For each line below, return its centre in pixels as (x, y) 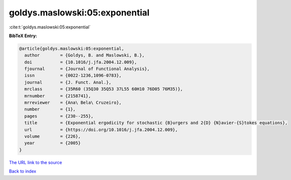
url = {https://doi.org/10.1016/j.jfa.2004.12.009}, (101, 130)
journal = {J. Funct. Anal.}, (68, 82)
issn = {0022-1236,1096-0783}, (73, 76)
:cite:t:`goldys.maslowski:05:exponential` (50, 27)
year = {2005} (53, 143)
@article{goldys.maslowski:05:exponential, (72, 48)
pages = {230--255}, (59, 116)
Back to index (23, 171)
